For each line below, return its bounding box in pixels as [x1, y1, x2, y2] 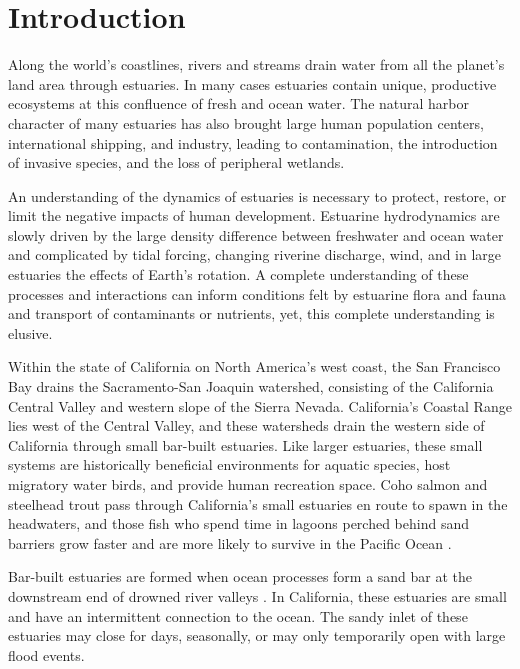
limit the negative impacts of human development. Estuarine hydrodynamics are [8, 205, 500, 226]
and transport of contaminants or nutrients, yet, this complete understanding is [8, 303, 495, 324]
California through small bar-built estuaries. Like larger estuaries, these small [8, 434, 483, 455]
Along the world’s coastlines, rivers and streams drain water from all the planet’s [8, 54, 505, 75]
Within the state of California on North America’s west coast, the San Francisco [8, 356, 501, 377]
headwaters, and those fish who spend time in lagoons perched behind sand [8, 513, 470, 534]
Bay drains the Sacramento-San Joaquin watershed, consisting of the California [8, 376, 494, 397]
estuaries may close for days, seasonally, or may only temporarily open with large [8, 625, 506, 646]
